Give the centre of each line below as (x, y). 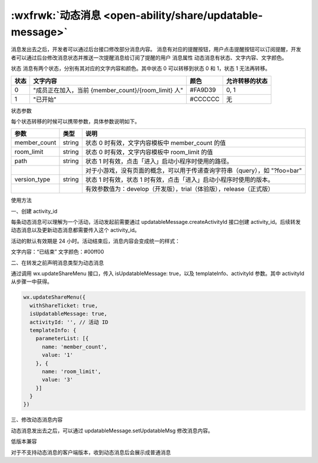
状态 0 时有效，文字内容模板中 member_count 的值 (156, 143)
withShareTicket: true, (64, 305)
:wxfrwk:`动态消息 (56, 15)
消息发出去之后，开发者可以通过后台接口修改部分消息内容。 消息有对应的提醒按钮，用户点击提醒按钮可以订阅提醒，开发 (156, 49)
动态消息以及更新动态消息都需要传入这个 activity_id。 (75, 230)
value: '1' (58, 355)
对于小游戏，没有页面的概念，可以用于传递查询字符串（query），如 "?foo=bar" (194, 171)
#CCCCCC (205, 99)
